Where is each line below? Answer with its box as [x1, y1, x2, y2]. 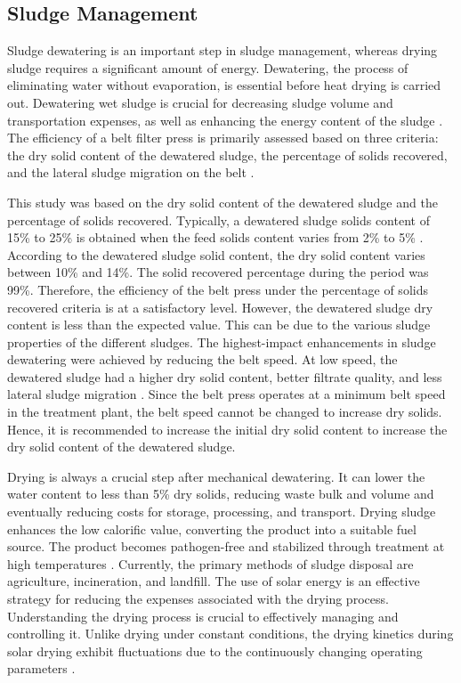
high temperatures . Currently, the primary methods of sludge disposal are [7, 554, 414, 573]
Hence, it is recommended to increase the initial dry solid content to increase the [7, 419, 448, 438]
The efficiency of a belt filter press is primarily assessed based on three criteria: [7, 128, 439, 147]
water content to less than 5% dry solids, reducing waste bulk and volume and [7, 484, 434, 503]
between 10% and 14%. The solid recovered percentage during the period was [7, 263, 429, 281]
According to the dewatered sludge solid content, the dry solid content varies [7, 245, 425, 264]
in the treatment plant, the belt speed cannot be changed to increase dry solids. [7, 402, 442, 421]
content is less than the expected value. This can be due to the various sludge [7, 315, 431, 334]
